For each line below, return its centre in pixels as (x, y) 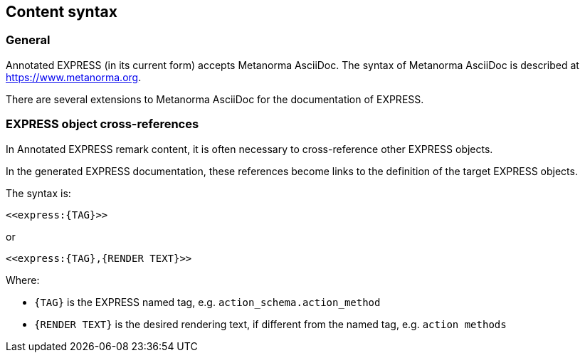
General (28, 40)
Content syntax (62, 12)
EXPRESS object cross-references (102, 124)
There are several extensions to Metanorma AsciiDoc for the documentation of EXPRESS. (215, 99)
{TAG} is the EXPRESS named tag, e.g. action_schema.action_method (207, 302)
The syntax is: (38, 193)
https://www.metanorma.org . (74, 77)
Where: (23, 280)
